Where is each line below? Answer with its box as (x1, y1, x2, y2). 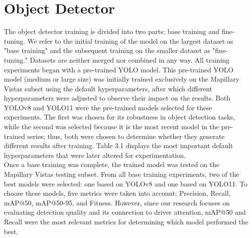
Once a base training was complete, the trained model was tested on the (4, 159, 219, 170)
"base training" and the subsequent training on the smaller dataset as (4, 45, 211, 55)
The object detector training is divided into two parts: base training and (4, 26, 219, 36)
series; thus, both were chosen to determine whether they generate (27, 131, 225, 141)
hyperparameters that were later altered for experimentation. (4, 150, 186, 160)
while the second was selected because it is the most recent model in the (4, 121, 219, 132)
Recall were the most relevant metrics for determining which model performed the (4, 217, 249, 226)
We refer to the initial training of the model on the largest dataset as (27, 35, 234, 46)
